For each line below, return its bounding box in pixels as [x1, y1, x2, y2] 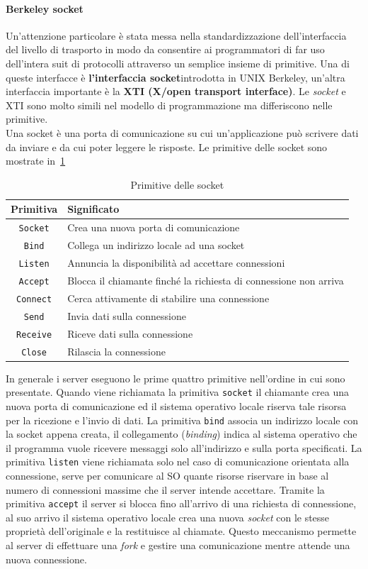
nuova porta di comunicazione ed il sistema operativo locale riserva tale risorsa [6, 398, 347, 413]
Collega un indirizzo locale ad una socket [67, 238, 245, 253]
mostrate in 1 [6, 153, 66, 168]
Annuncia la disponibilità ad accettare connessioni [67, 255, 285, 270]
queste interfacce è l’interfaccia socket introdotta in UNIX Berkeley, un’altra [6, 70, 345, 84]
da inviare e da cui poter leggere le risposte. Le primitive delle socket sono [6, 139, 328, 154]
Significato [67, 201, 120, 216]
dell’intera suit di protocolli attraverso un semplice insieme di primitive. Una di [6, 55, 350, 70]
